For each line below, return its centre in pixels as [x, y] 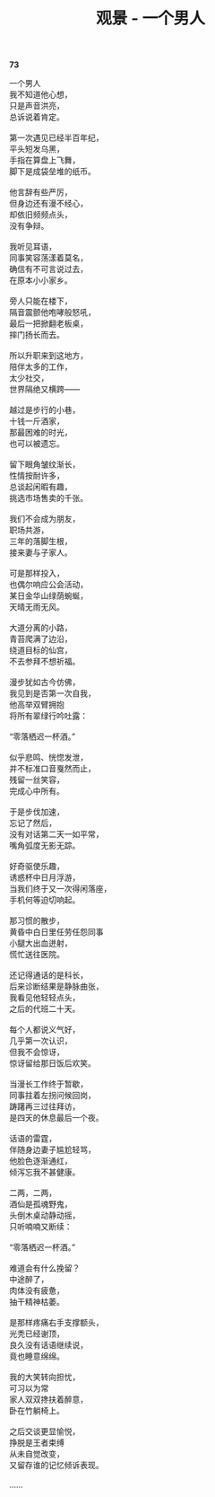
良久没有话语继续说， [48, 1345]
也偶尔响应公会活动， [48, 585]
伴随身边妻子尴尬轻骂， [52, 1149]
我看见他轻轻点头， [45, 998]
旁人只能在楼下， [41, 301]
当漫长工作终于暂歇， [48, 1084]
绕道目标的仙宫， [41, 650]
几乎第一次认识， [41, 1041]
